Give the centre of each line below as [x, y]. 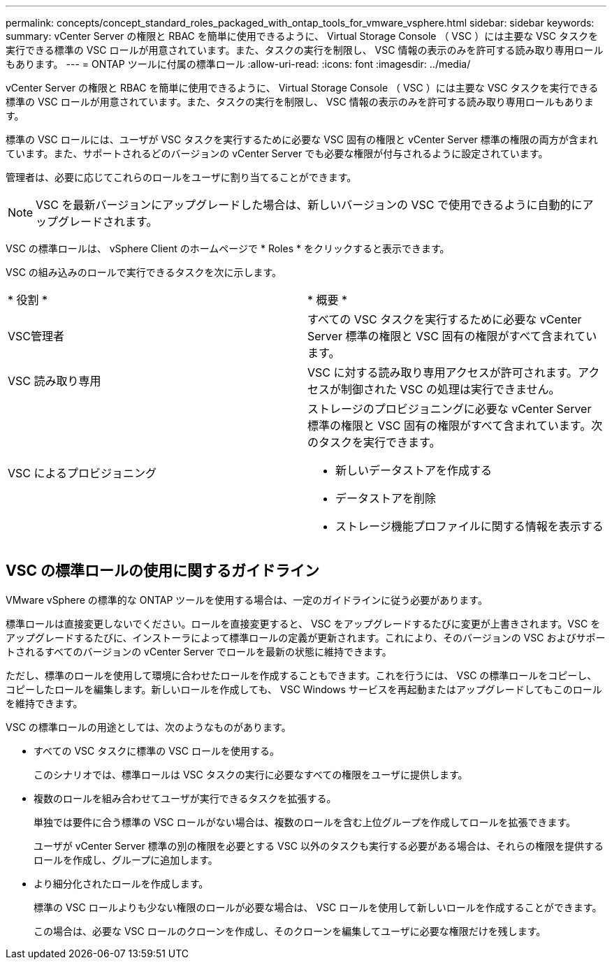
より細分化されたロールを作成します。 [121, 883]
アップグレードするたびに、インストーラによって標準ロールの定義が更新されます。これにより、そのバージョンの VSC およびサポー [306, 637]
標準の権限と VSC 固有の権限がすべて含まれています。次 [455, 426]
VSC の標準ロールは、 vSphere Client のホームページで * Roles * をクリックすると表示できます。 [228, 248]
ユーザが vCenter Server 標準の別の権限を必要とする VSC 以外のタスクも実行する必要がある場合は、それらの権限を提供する [319, 846]
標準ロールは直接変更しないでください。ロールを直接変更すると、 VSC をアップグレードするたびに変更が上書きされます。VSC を [303, 623]
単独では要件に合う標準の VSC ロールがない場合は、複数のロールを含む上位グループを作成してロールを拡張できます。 [305, 822]
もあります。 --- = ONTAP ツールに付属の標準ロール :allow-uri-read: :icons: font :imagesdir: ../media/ [238, 64]
